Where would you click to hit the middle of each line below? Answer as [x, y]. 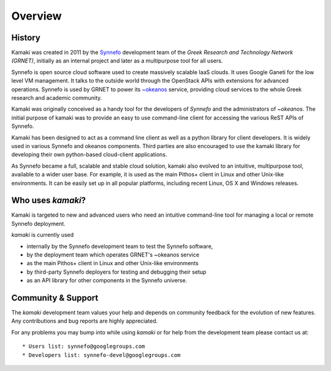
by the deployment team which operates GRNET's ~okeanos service [113, 255]
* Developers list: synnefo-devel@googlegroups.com [101, 355]
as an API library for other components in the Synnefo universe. [107, 280]
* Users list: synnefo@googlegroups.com [84, 347]
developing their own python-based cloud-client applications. [89, 155]
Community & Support [55, 298]
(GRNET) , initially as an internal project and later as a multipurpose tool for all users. [117, 61]
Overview [36, 16]
